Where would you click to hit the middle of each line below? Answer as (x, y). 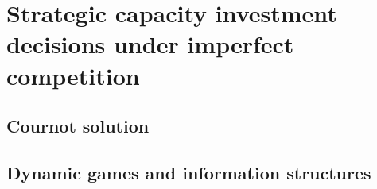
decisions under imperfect (150, 44)
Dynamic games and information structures (189, 172)
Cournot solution (78, 126)
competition (73, 75)
